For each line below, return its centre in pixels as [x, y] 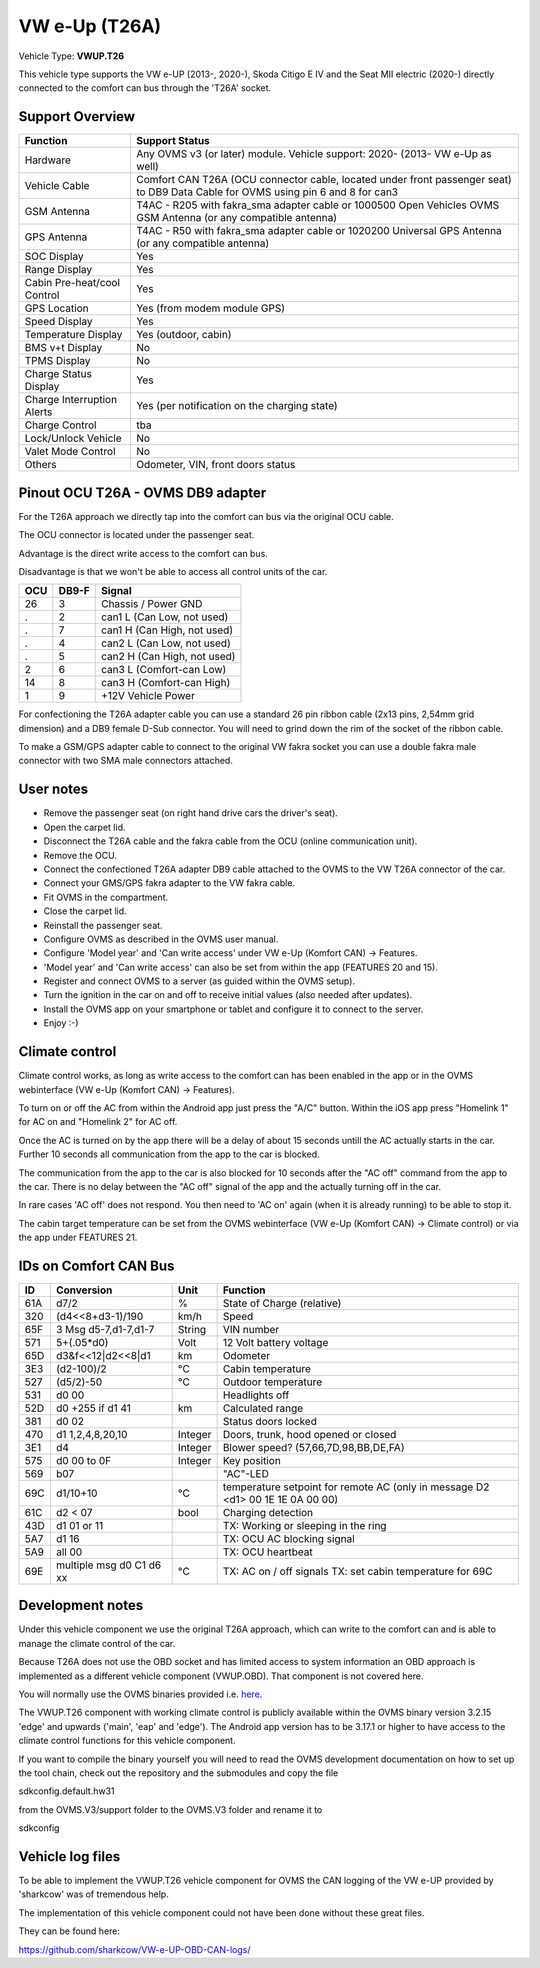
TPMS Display [57, 361]
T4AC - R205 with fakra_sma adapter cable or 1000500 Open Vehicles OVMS [318, 205]
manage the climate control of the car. [97, 1643]
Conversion [84, 1290]
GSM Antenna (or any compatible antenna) [236, 218]
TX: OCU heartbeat [268, 1552]
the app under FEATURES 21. [78, 1237]
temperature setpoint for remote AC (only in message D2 [356, 1487]
